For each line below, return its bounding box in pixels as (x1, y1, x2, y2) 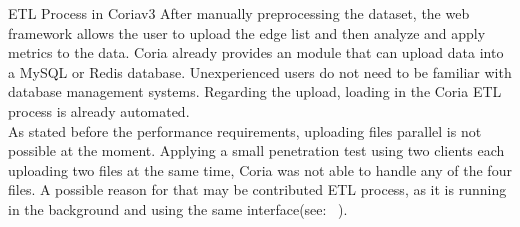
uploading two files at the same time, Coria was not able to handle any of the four (8, 159, 512, 180)
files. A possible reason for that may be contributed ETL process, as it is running (8, 179, 507, 200)
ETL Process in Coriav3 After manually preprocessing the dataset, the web (8, 3, 470, 23)
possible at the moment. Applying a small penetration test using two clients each (8, 140, 505, 161)
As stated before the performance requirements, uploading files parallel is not (8, 120, 482, 141)
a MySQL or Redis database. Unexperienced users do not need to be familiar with (8, 61, 512, 82)
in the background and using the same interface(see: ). (8, 198, 348, 219)
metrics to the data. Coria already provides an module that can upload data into (8, 42, 504, 63)
